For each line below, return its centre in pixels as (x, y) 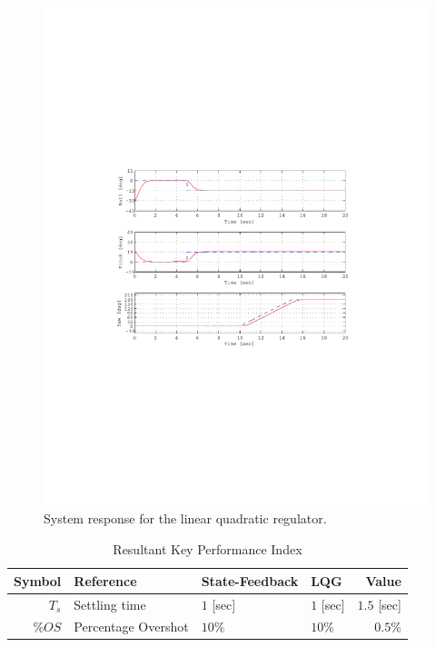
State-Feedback (250, 580)
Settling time (110, 604)
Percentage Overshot (131, 627)
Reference (105, 580)
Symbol (38, 580)
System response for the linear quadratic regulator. (185, 518)
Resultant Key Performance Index (208, 549)
